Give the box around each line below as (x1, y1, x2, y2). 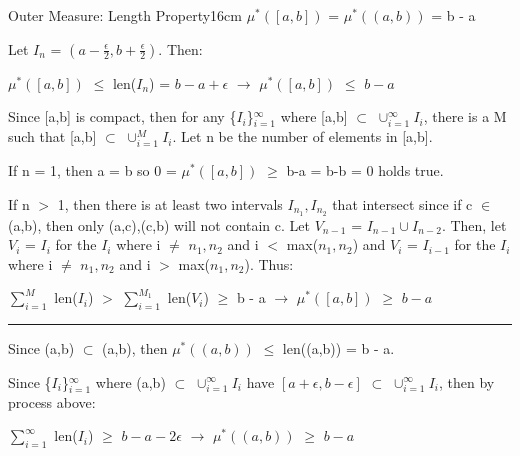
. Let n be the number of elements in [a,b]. (172, 126, 433, 147)
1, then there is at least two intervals (57, 193, 283, 214)
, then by (439, 371, 495, 392)
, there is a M (423, 106, 507, 127)
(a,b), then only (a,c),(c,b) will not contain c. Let (8, 214, 310, 235)
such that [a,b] (8, 126, 97, 147)
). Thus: (244, 253, 294, 274)
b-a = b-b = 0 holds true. (286, 160, 444, 181)
